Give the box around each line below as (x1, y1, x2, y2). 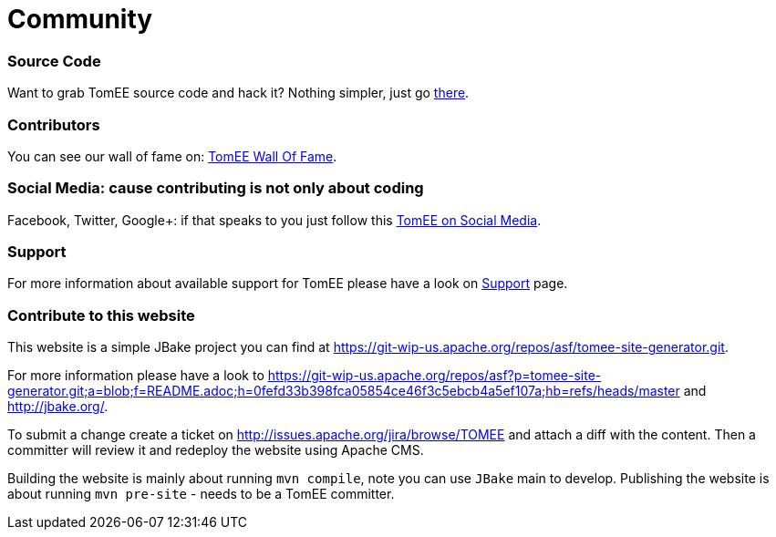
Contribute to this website (7, 305, 195, 325)
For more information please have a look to (7, 367, 264, 384)
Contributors (7, 115, 100, 134)
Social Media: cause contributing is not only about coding (7, 179, 424, 198)
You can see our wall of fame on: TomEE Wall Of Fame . (7, 148, 337, 164)
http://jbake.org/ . (7, 398, 109, 415)
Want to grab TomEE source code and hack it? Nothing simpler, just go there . (7, 85, 470, 101)
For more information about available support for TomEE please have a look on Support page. (7, 275, 568, 292)
